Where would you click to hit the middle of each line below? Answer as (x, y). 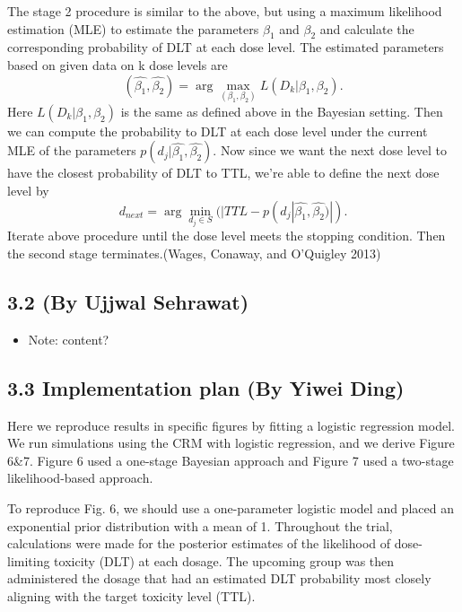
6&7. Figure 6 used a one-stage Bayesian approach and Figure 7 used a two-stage (231, 460)
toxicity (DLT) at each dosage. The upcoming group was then (224, 560)
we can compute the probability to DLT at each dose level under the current (218, 131)
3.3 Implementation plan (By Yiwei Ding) (206, 387)
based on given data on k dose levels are (118, 64)
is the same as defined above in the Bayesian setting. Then (282, 111)
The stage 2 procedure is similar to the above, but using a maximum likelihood (225, 11)
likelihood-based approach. (80, 478)
